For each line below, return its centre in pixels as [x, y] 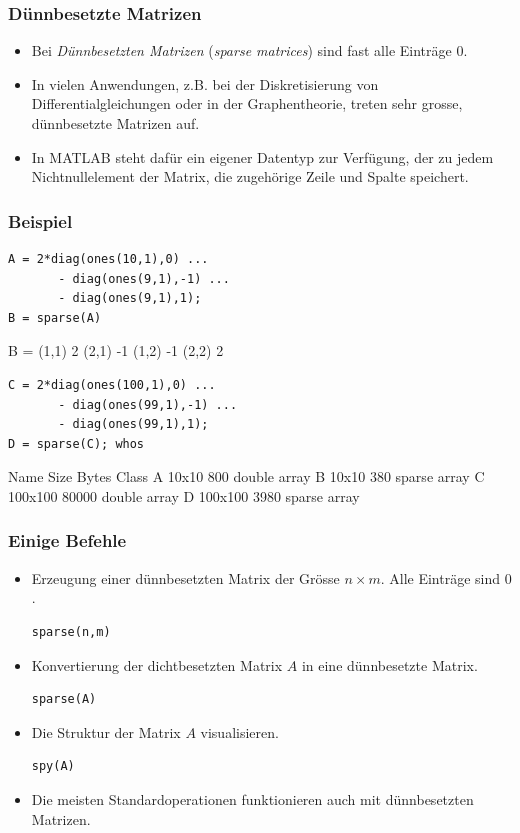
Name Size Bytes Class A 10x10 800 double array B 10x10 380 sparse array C [246, 476]
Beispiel [40, 220]
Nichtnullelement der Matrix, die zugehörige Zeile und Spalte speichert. [250, 176]
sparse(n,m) [71, 631]
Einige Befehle [67, 540]
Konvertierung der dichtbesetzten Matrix [157, 664]
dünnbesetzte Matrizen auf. [115, 123]
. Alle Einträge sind [440, 577]
